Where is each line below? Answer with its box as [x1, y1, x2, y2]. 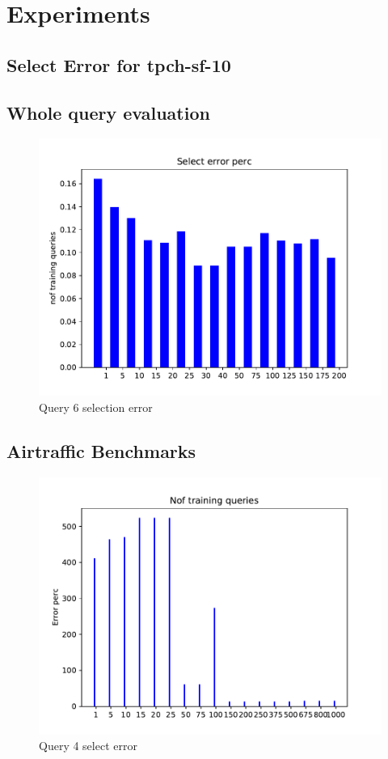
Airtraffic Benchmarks [6, 438, 196, 463]
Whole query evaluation [6, 100, 210, 125]
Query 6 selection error [39, 398, 153, 415]
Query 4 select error [39, 737, 137, 754]
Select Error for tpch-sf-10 [6, 52, 231, 77]
